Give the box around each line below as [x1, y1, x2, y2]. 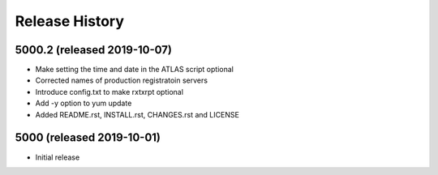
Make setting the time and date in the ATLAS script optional [35, 65, 234, 75]
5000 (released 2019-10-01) [15, 130, 161, 145]
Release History [15, 12, 125, 30]
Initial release [35, 152, 80, 162]
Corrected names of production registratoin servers [35, 75, 208, 85]
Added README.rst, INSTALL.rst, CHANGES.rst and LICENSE [35, 109, 239, 119]
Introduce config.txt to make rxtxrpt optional [35, 87, 184, 96]
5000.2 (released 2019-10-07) [15, 43, 172, 57]
